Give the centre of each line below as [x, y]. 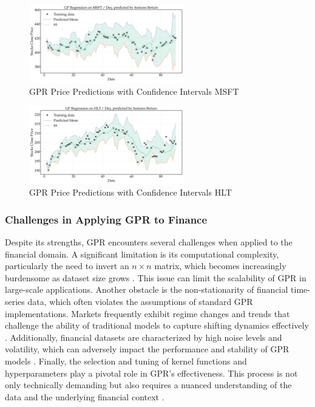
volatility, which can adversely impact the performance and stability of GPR [147, 349]
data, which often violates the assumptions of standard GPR [140, 301]
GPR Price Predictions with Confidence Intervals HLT [130, 192]
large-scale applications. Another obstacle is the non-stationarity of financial [147, 289]
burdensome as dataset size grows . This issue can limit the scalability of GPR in [156, 277]
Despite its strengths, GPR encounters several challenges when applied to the [149, 241]
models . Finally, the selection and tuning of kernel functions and [126, 361]
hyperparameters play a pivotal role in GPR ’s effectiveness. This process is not [151, 373]
